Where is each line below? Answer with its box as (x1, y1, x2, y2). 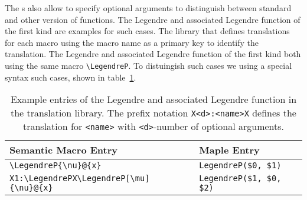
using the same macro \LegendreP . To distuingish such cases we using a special (5, 59, 292, 71)
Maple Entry (199, 143, 260, 157)
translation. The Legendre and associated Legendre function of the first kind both (5, 48, 301, 60)
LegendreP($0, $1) (199, 161, 282, 171)
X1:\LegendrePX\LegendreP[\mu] (9, 174, 150, 184)
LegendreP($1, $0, (199, 174, 282, 184)
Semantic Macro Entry (9, 143, 117, 157)
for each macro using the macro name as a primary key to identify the (5, 36, 259, 48)
